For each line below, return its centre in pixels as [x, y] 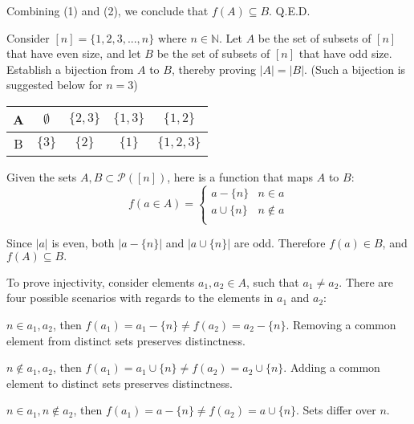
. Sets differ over [336, 410]
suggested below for [55, 85]
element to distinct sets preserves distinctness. [120, 383]
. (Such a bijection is [355, 69]
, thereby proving [213, 69]
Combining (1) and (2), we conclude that [108, 10]
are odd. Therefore [280, 243]
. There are [366, 281]
